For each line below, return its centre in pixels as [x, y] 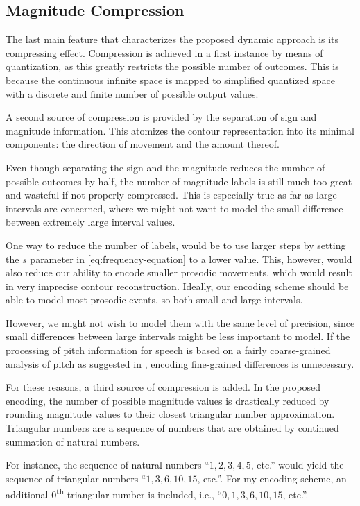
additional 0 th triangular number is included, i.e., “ [114, 494]
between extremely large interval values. [91, 222]
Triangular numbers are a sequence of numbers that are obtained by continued [172, 428]
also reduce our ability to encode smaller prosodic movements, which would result [179, 272]
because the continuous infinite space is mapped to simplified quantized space [170, 79]
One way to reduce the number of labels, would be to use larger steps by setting [176, 245]
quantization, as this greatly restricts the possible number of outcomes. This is [172, 66]
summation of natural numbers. [73, 441]
